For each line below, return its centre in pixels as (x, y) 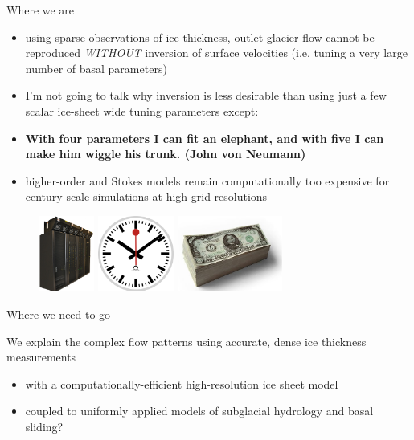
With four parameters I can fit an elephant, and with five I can (205, 138)
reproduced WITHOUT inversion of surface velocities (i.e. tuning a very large (216, 53)
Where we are (41, 10)
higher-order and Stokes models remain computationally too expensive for (207, 180)
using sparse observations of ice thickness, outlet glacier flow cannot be (200, 37)
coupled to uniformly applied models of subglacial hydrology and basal (199, 411)
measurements (41, 357)
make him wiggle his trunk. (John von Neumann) (166, 154)
